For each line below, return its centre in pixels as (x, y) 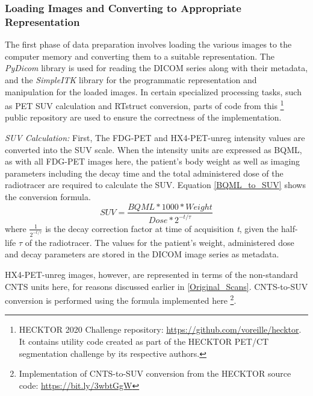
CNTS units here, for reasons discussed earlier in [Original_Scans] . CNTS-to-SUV (156, 286)
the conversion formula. (48, 196)
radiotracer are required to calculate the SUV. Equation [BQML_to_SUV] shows (155, 185)
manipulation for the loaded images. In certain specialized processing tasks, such (153, 91)
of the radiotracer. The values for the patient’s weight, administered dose (160, 242)
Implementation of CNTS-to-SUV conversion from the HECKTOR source (155, 373)
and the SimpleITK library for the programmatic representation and (131, 79)
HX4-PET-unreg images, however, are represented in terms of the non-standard (152, 274)
